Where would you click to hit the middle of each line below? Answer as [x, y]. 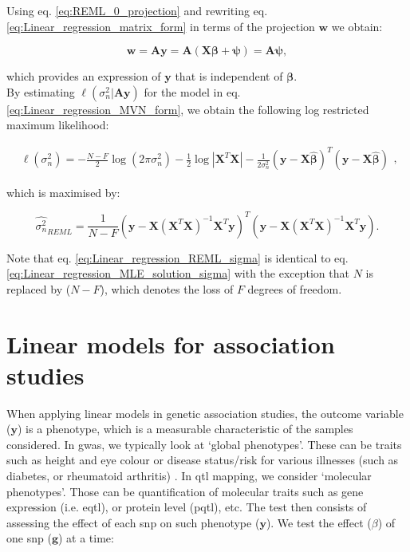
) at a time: [86, 538]
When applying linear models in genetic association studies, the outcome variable [205, 413]
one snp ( [29, 538]
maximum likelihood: [58, 125]
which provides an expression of [84, 76]
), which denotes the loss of [167, 288]
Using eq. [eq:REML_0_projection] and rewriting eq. [137, 10]
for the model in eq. [192, 91]
